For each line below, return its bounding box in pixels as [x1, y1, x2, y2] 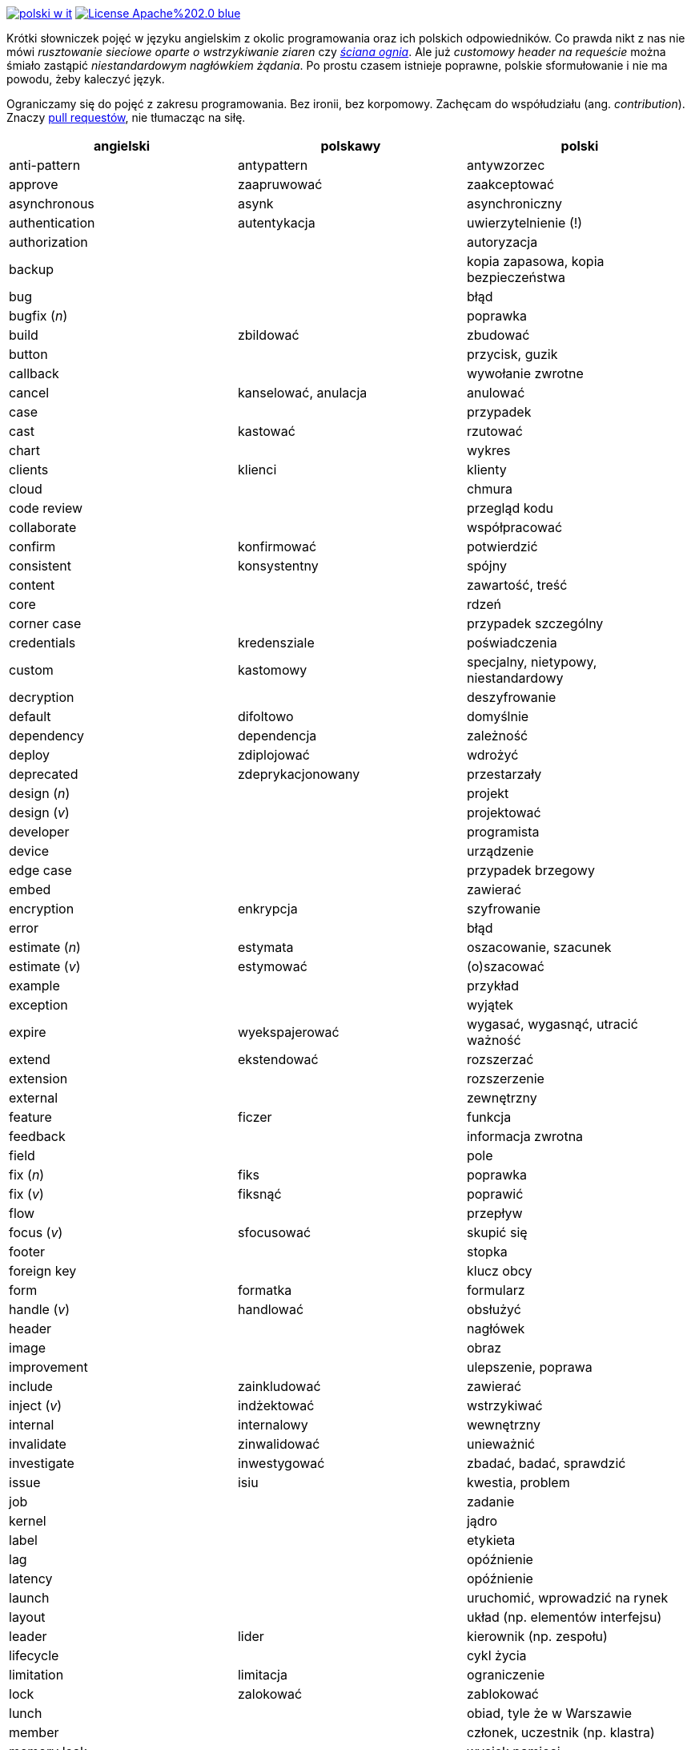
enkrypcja [237, 901, 298, 917]
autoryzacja [466, 234, 538, 250]
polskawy [320, 138, 381, 154]
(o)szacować [466, 958, 544, 974]
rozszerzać [466, 1051, 534, 1067]
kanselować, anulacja [237, 385, 368, 401]
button [9, 346, 48, 362]
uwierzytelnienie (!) [466, 215, 583, 231]
